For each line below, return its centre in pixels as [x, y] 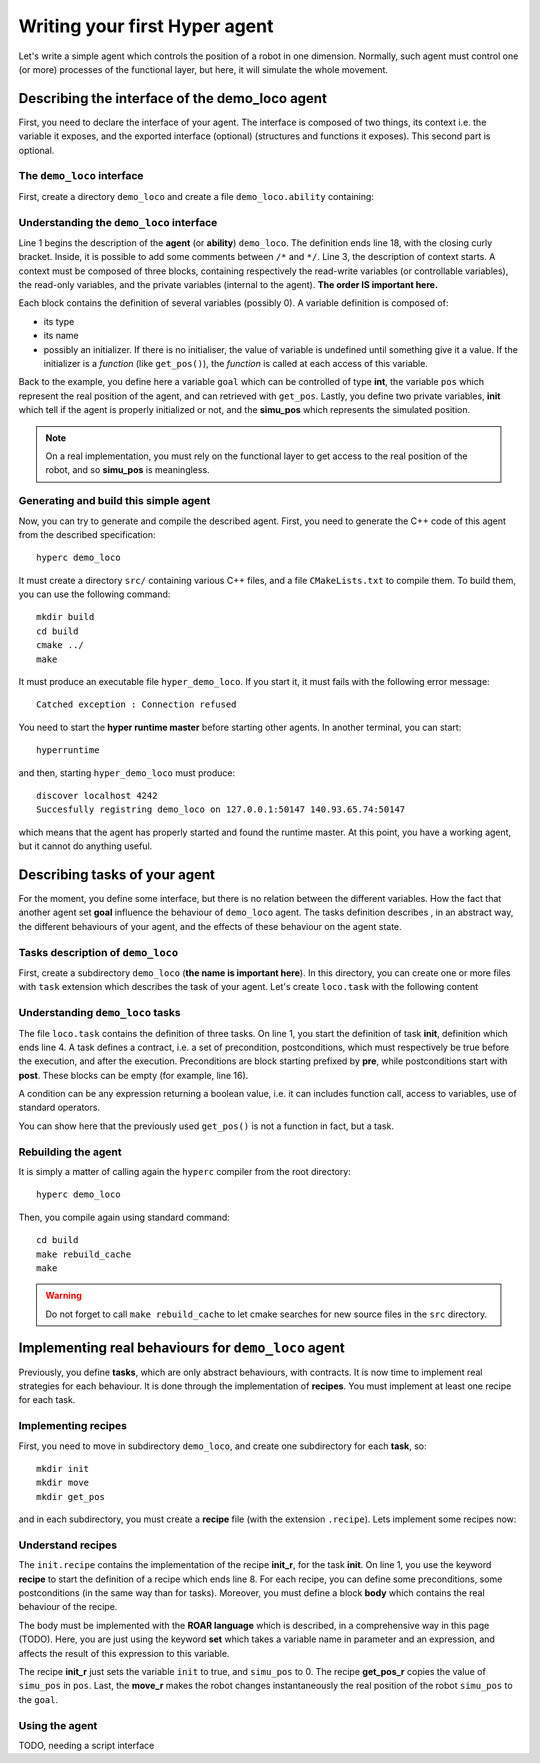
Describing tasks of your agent [116, 874]
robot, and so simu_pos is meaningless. [127, 470]
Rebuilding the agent [70, 1152]
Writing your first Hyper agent [146, 26]
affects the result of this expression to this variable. [124, 1653]
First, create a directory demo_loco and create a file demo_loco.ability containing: [196, 196]
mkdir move [63, 1483]
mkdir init [63, 1468]
